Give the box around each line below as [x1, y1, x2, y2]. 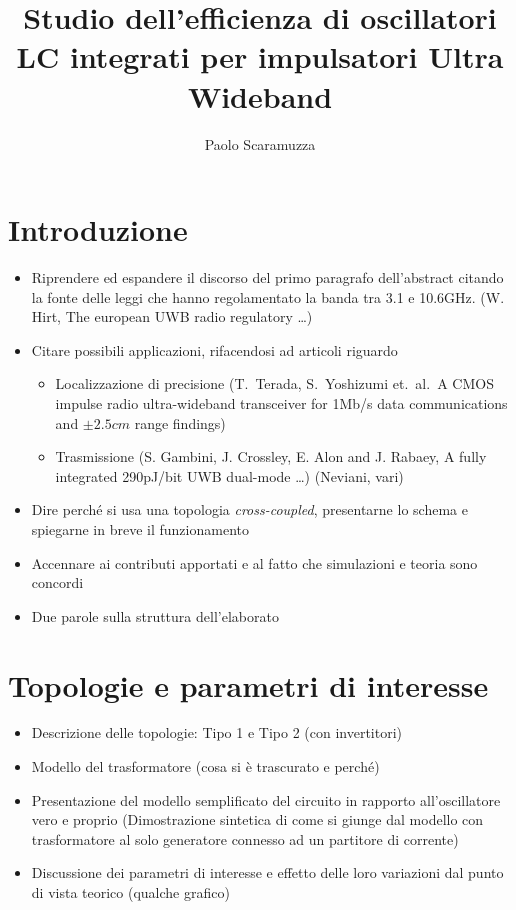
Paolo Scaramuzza [204, 133, 316, 154]
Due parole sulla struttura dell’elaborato [31, 605, 279, 626]
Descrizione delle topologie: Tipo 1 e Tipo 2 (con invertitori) [31, 722, 403, 743]
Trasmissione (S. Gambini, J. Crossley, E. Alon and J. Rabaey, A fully [55, 446, 487, 467]
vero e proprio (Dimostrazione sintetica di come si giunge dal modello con [31, 809, 484, 830]
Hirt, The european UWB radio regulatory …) [31, 306, 313, 327]
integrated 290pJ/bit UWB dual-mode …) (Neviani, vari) [55, 465, 404, 486]
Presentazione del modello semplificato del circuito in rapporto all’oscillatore [31, 789, 501, 810]
